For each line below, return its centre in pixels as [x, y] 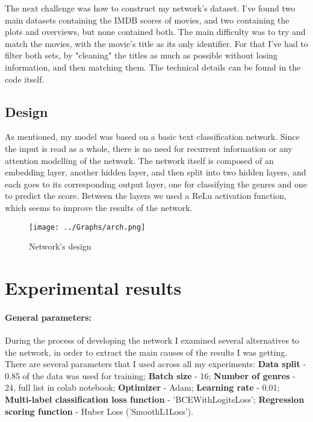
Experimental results [93, 287]
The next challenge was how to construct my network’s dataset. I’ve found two [150, 8]
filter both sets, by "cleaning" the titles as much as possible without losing [141, 55]
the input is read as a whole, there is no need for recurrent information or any [149, 148]
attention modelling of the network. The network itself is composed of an [139, 160]
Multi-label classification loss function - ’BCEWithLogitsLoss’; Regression [155, 399]
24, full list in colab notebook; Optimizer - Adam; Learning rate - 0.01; [142, 387]
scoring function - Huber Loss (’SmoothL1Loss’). [99, 411]
